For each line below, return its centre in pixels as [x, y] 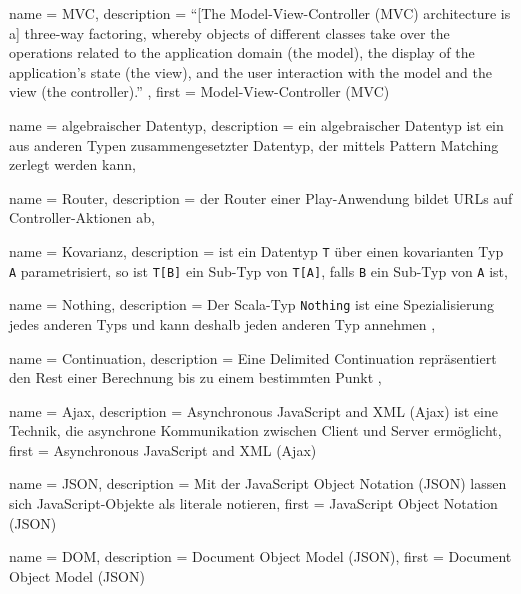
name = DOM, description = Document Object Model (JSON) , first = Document [260, 556]
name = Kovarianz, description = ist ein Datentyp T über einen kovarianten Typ [256, 250]
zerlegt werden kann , [72, 164]
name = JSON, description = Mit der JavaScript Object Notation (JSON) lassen [258, 483]
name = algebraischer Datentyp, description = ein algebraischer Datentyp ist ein [256, 124]
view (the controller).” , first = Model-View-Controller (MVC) [199, 91]
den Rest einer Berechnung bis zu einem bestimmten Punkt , [195, 377]
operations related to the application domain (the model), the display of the [242, 52]
